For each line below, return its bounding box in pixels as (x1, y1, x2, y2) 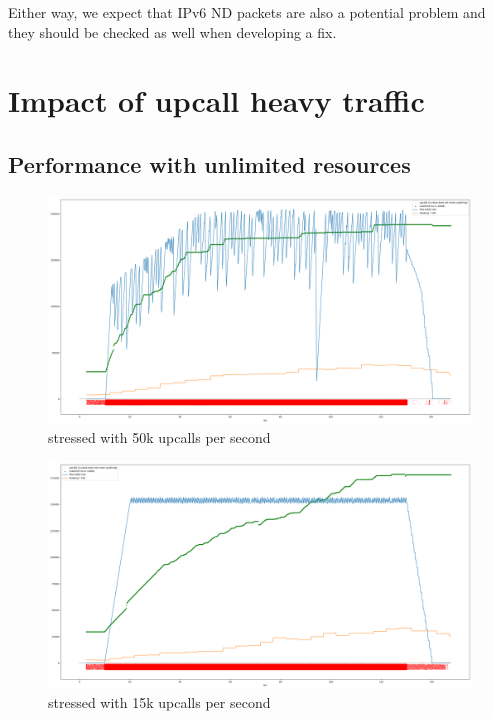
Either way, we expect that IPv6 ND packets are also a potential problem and (8, 2, 486, 22)
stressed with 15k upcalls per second (48, 692, 271, 713)
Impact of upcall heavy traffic (8, 80, 425, 121)
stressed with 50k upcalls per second (48, 427, 271, 448)
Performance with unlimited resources (8, 148, 411, 179)
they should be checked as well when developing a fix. (8, 21, 337, 42)
